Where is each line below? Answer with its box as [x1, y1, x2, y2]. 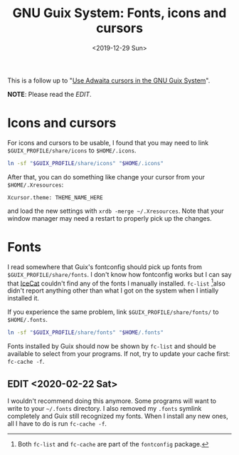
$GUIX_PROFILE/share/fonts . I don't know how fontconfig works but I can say [7, 270, 232, 278]
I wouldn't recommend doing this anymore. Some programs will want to [7, 397, 217, 405]
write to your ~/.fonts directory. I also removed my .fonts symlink [7, 404, 202, 413]
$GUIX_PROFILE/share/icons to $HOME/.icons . [7, 146, 137, 155]
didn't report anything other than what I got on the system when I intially [7, 286, 219, 295]
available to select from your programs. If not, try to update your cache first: [7, 350, 230, 358]
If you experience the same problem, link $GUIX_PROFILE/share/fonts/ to [7, 308, 219, 316]
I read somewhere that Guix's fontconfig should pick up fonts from [7, 262, 203, 271]
